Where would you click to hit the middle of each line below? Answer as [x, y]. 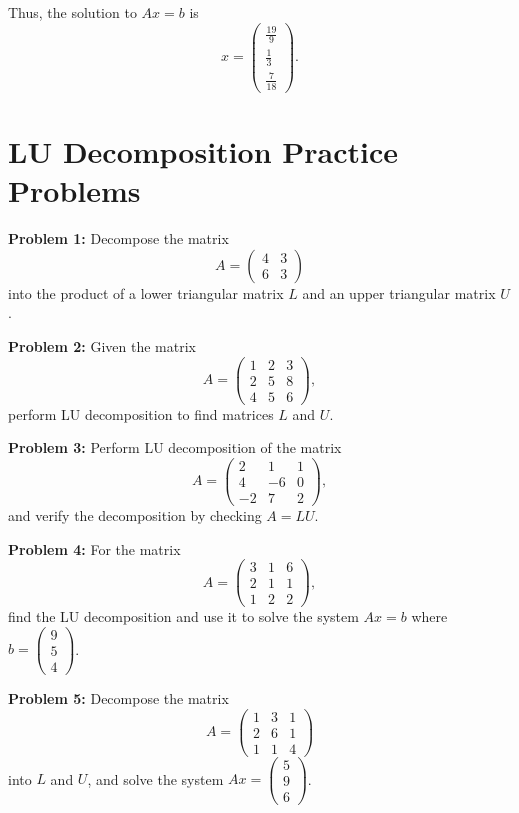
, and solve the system [155, 778]
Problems [74, 190]
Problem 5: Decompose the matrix [118, 698]
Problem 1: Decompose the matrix [118, 238]
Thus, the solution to [72, 12]
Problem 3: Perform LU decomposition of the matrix [175, 447]
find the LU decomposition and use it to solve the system [183, 616]
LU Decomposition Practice [203, 150]
